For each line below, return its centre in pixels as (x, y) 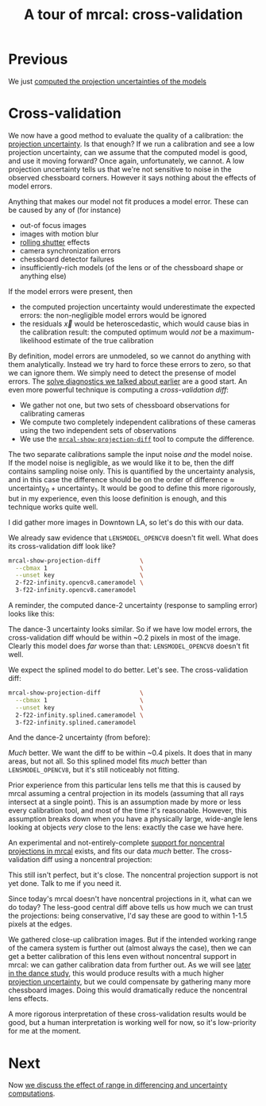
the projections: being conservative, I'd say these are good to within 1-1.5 (128, 916)
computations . (32, 1093)
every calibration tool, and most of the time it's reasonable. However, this (128, 810)
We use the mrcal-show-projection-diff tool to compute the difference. (137, 439)
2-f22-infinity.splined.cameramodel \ (80, 715)
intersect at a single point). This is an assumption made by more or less (125, 802)
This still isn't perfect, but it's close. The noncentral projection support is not (133, 875)
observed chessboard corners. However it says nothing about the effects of (132, 177)
